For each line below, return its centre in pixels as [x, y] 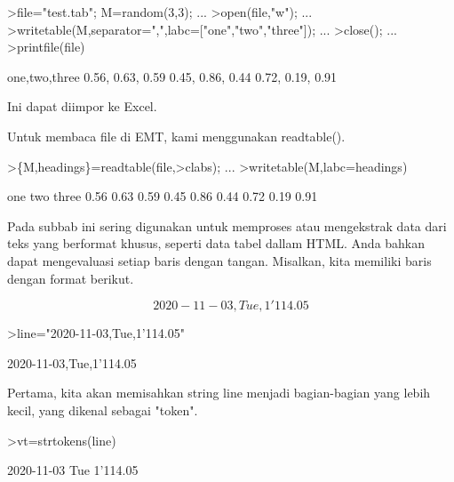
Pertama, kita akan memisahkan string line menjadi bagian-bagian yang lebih [219, 393]
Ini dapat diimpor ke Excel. [82, 106]
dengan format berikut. [71, 278]
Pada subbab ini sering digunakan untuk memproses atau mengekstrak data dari [227, 225]
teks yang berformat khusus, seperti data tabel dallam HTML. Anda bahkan [216, 243]
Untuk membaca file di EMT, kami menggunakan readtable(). [176, 136]
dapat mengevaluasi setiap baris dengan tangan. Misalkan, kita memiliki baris [219, 260]
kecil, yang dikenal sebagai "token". [103, 410]
